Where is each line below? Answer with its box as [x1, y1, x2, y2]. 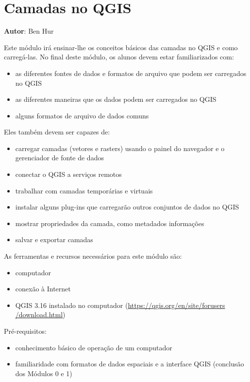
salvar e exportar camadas [15, 234, 93, 245]
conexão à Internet [15, 284, 71, 294]
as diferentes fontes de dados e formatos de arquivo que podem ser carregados [15, 68, 247, 78]
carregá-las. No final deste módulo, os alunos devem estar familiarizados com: [4, 52, 234, 62]
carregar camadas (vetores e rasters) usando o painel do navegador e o [15, 143, 225, 153]
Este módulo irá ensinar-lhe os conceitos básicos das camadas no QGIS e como [4, 42, 238, 52]
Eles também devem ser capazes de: [4, 127, 110, 137]
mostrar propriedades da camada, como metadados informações [15, 218, 204, 228]
